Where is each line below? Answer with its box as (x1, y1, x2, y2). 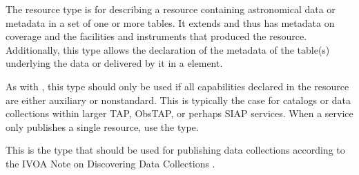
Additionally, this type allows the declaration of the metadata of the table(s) (6, 42, 330, 56)
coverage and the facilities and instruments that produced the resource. (6, 29, 307, 43)
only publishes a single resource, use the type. (6, 119, 199, 134)
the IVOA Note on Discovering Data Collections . (6, 156, 215, 170)
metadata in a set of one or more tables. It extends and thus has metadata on (6, 15, 335, 30)
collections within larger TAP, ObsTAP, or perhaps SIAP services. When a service (6, 106, 353, 121)
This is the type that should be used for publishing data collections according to (6, 143, 345, 157)
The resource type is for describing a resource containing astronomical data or (6, 2, 336, 16)
